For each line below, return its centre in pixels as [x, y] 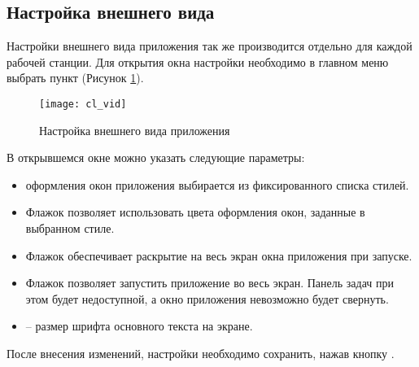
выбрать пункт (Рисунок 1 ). [75, 78]
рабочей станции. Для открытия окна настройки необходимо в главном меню [198, 61]
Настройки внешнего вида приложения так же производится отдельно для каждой [209, 46]
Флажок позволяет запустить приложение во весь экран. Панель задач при [210, 283]
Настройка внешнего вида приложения [135, 130]
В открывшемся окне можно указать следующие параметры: [156, 157]
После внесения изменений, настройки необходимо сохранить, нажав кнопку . [201, 353]
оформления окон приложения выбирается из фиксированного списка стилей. [217, 184]
